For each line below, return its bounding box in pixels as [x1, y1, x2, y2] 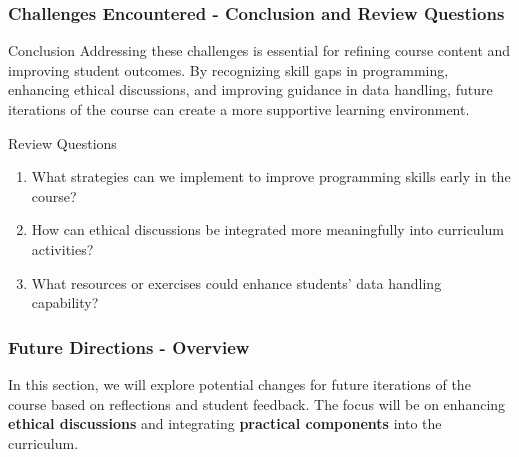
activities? [31, 238, 94, 259]
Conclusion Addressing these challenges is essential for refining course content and [8, 40, 511, 61]
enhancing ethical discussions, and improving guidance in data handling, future [8, 79, 493, 100]
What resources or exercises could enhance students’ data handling [31, 272, 442, 293]
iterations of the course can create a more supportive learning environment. [8, 99, 470, 119]
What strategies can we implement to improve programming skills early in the [31, 166, 511, 187]
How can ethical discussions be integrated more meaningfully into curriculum [31, 219, 504, 240]
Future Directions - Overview [8, 334, 250, 359]
